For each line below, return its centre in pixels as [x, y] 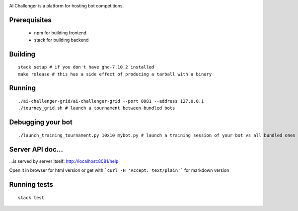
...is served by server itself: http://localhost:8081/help [64, 161]
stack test [31, 198]
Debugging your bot [41, 122]
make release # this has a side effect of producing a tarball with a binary [115, 74]
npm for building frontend [60, 33]
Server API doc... [36, 149]
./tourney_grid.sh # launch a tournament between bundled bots [97, 108]
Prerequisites [30, 20]
